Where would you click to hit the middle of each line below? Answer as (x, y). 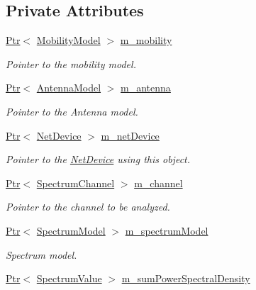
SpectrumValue (69, 278)
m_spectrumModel (167, 230)
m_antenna (146, 88)
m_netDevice (130, 135)
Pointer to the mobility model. (71, 63)
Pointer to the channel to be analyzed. (88, 207)
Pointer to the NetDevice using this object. (98, 159)
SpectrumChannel (76, 183)
